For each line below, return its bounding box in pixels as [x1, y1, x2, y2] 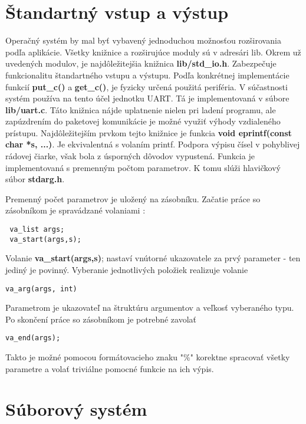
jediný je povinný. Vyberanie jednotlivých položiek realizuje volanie [5, 263, 248, 275]
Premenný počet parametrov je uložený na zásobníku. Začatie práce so [5, 192, 261, 205]
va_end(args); [5, 334, 61, 343]
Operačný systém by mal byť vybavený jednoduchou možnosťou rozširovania [5, 34, 281, 47]
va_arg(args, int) [5, 284, 77, 293]
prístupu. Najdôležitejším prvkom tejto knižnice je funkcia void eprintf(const [5, 126, 292, 139]
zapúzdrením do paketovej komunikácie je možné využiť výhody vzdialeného [5, 115, 281, 127]
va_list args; [9, 225, 65, 234]
